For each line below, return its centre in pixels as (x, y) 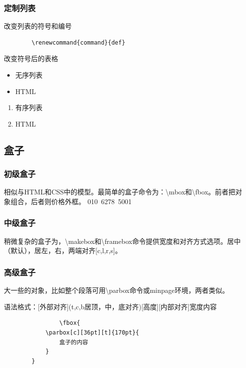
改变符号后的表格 (31, 58)
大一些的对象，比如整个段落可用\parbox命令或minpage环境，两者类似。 (116, 290)
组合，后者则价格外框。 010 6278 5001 (71, 201)
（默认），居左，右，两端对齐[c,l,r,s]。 (63, 250)
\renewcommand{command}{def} (78, 42)
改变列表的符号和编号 (38, 26)
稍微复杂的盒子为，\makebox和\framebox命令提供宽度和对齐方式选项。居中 (122, 241)
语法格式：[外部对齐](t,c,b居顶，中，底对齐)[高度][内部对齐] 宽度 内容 (110, 306)
